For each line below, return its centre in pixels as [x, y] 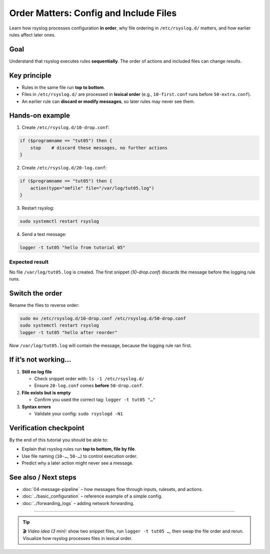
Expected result [29, 262]
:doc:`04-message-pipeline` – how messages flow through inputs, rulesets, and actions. [112, 489]
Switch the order [36, 293]
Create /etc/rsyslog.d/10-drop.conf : [65, 127]
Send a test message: [44, 234]
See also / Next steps [43, 477]
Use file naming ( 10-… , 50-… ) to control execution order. [79, 456]
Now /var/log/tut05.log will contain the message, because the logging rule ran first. [100, 345]
